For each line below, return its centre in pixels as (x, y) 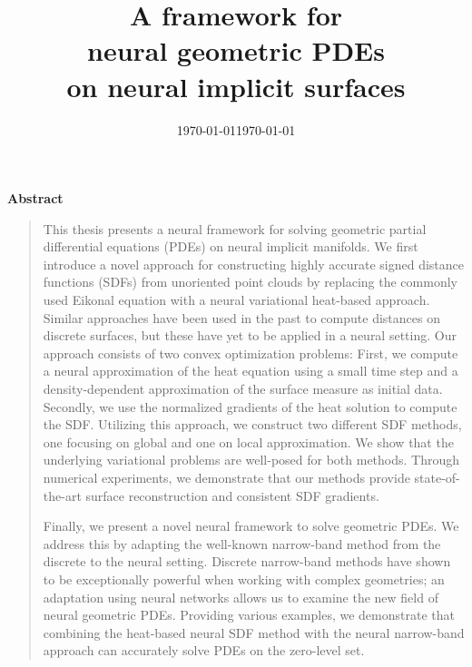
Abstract (35, 198)
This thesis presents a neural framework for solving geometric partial (235, 228)
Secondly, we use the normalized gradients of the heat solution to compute (250, 406)
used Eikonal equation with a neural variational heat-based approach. (236, 300)
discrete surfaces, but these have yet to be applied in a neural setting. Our (250, 335)
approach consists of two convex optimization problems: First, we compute (251, 353)
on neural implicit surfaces (236, 86)
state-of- (437, 477)
